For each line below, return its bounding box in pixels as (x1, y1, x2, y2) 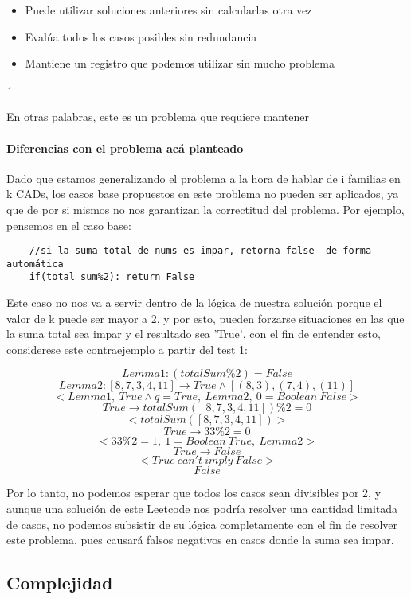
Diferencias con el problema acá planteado (6, 139, 244, 156)
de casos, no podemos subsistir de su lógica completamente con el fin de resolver (6, 515, 398, 532)
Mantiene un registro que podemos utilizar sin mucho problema (25, 55, 335, 72)
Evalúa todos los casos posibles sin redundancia (25, 28, 257, 45)
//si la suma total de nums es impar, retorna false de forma (29, 245, 372, 257)
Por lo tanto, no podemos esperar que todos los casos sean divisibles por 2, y (6, 484, 382, 501)
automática (6, 258, 64, 270)
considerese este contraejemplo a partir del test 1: (6, 340, 248, 357)
